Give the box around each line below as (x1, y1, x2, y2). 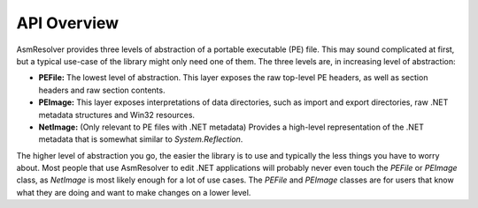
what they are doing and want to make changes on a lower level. (16, 187, 251, 197)
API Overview (16, 13, 119, 33)
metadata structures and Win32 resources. (38, 109, 195, 120)
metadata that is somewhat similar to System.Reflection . (38, 134, 243, 145)
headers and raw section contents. (38, 85, 166, 95)
